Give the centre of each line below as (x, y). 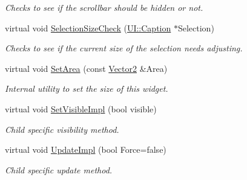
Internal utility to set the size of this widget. (87, 88)
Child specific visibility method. (62, 129)
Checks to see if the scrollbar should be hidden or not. (104, 7)
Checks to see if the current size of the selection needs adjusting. (124, 48)
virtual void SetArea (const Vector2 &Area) (86, 68)
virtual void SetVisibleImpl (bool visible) (81, 108)
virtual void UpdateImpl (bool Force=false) (86, 149)
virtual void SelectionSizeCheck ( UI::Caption (88, 27)
